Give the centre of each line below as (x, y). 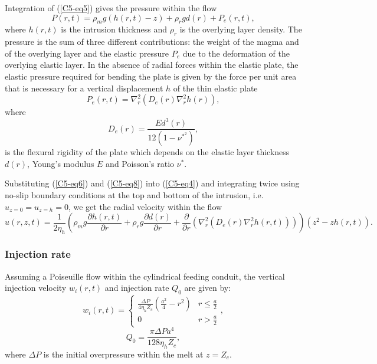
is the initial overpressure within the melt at (123, 354)
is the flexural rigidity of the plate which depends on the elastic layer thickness (147, 152)
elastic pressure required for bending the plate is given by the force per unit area (151, 76)
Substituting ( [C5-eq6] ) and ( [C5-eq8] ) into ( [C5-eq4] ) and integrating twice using (152, 183)
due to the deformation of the (236, 53)
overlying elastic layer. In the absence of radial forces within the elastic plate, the (152, 65)
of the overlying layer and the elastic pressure (87, 53)
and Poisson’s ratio (140, 163)
